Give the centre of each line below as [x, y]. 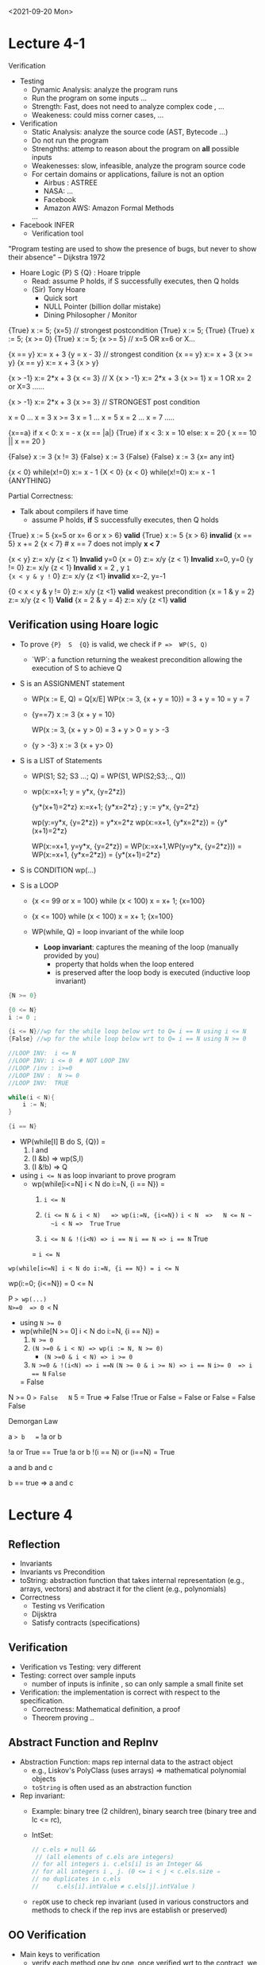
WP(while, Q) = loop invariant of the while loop [108, 931]
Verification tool [58, 233]
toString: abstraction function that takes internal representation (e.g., [132, 1580]
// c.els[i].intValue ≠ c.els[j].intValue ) [113, 1886]
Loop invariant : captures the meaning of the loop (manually [141, 947]
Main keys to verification [60, 1954]
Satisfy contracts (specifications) [86, 1622]
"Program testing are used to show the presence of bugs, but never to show [132, 248]
